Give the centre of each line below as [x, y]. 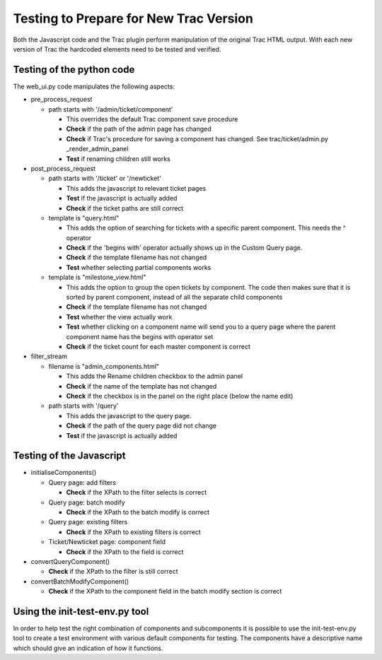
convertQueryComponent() [70, 561]
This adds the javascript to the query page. [129, 416]
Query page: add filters [82, 482]
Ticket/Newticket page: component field [107, 542]
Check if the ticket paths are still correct [125, 208]
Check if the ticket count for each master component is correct [158, 347]
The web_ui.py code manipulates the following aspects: [94, 86]
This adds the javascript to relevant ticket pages [136, 188]
